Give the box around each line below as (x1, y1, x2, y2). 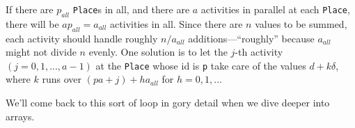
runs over (42, 72, 81, 86)
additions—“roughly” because (188, 31, 315, 45)
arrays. (6, 109, 35, 123)
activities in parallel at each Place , (200, 2, 350, 16)
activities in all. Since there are (110, 16, 243, 31)
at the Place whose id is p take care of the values (95, 58, 306, 72)
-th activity (235, 45, 283, 59)
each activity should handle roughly (6, 31, 158, 45)
